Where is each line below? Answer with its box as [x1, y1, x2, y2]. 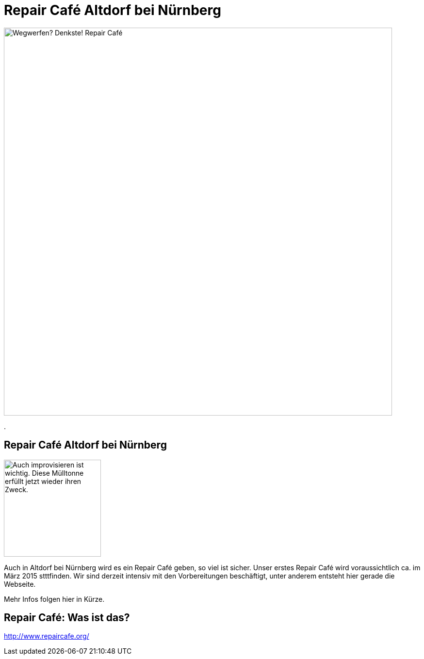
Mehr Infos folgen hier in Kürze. [4, 595, 105, 603]
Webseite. [4, 579, 36, 588]
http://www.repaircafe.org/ [4, 632, 89, 641]
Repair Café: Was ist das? [4, 611, 130, 624]
